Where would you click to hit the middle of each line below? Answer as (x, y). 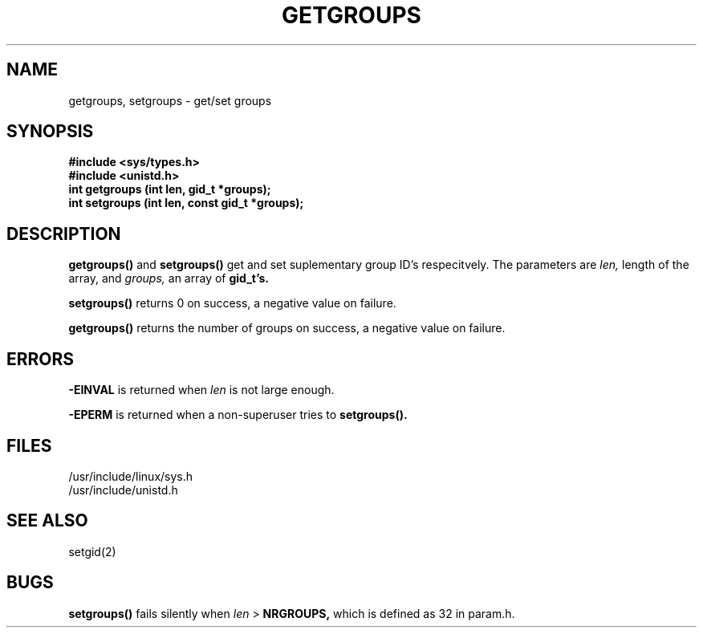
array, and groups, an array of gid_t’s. (169, 278)
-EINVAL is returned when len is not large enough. (201, 390)
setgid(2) (92, 551)
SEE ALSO (47, 521)
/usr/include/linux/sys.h (131, 476)
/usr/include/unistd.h (123, 490)
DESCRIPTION (64, 234)
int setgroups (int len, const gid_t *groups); (186, 203)
